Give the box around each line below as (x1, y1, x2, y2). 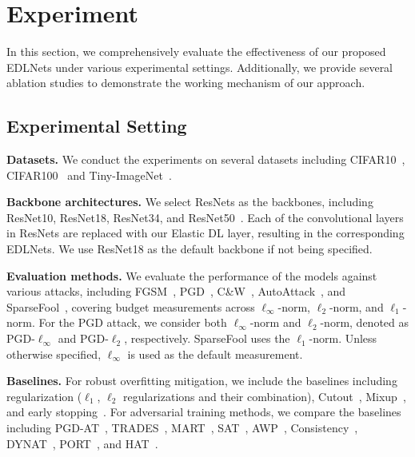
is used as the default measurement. (127, 345, 303, 362)
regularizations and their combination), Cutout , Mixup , (123, 387, 406, 404)
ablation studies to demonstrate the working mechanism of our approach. (6, 74, 365, 91)
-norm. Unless (309, 330, 377, 347)
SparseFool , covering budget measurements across (6, 298, 255, 315)
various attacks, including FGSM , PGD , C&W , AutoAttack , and (6, 283, 346, 300)
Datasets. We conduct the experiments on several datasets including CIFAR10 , (6, 151, 405, 168)
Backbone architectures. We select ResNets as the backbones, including (6, 193, 373, 210)
